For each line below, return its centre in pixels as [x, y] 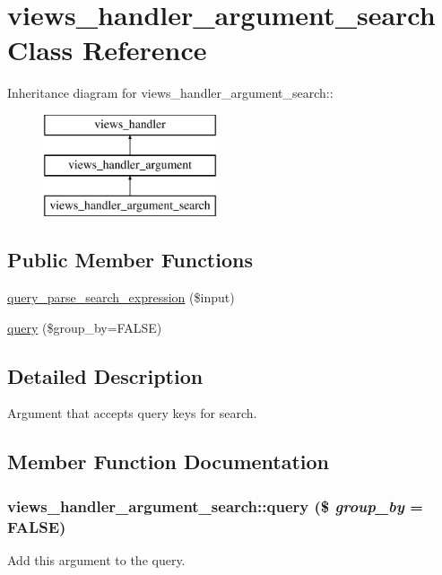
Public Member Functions [130, 260]
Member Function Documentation [169, 462]
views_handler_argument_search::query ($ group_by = [215, 505]
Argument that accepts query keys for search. [132, 413]
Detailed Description [105, 375]
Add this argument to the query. [96, 559]
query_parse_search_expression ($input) [121, 297]
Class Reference [107, 50]
